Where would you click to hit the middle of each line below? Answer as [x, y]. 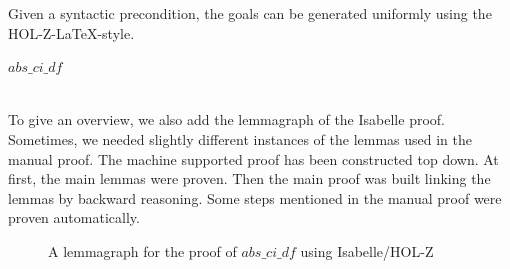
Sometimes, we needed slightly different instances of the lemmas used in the [240, 138]
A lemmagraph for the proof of [142, 250]
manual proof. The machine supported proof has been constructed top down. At [253, 158]
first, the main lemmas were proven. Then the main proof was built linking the [249, 178]
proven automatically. [74, 217]
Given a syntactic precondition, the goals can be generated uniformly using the [250, 13]
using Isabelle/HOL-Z [367, 250]
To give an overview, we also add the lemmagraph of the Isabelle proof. [226, 119]
